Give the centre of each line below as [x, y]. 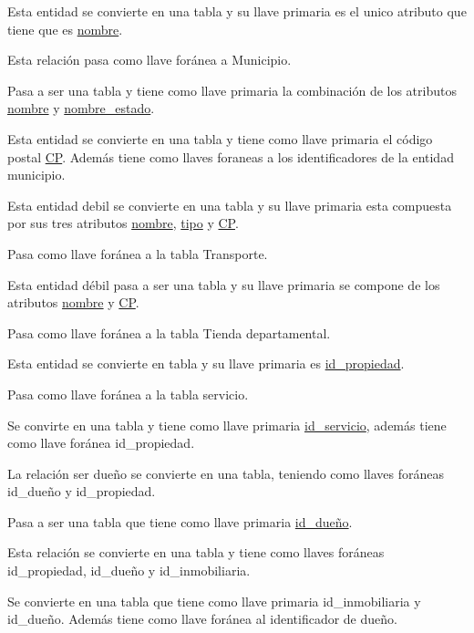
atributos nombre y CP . [73, 302]
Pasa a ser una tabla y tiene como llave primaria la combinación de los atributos [232, 90]
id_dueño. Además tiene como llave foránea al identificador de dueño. [202, 619]
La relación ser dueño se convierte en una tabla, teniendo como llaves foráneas [226, 473]
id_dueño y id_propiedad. [82, 491]
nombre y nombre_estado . [81, 108]
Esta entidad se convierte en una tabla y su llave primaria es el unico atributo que [237, 11]
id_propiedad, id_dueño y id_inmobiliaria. [129, 571]
